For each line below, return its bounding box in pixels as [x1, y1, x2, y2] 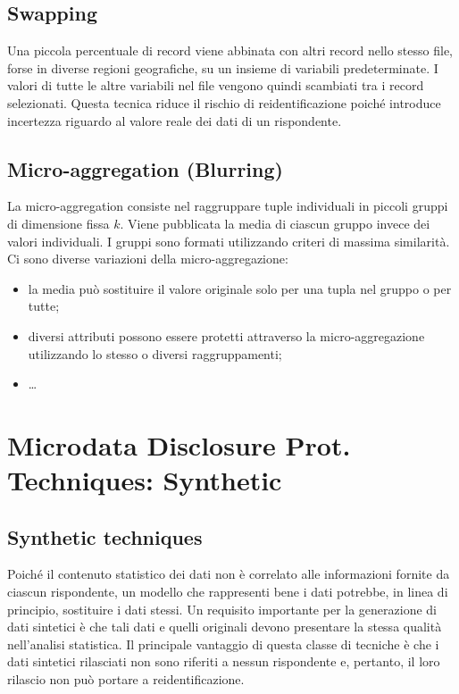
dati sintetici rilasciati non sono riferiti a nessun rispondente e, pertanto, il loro [7, 652, 440, 671]
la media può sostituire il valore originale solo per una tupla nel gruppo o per [28, 279, 452, 297]
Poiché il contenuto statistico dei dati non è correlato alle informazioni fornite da [7, 564, 450, 583]
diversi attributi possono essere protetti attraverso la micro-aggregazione [28, 326, 425, 345]
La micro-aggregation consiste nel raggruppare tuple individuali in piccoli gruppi [7, 196, 448, 215]
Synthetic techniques [7, 523, 203, 550]
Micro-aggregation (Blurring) [7, 155, 283, 182]
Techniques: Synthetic [7, 462, 282, 498]
